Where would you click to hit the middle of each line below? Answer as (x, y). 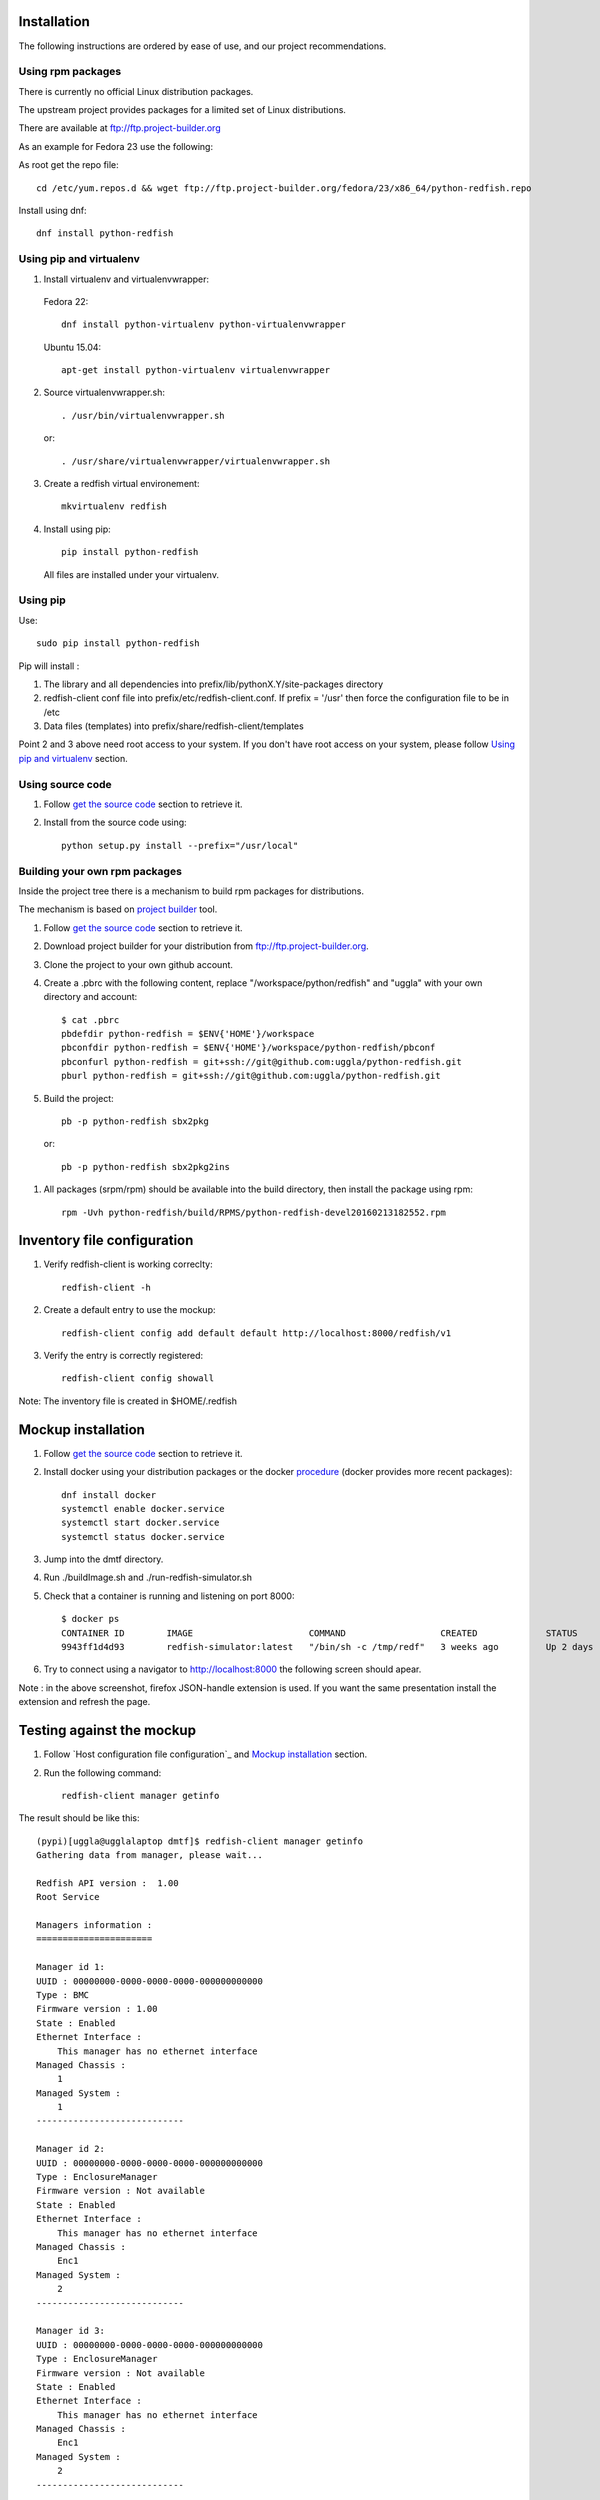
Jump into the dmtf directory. (103, 1559)
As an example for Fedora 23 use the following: (116, 146)
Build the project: (78, 1098)
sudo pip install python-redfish (118, 643)
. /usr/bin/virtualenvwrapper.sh (143, 415)
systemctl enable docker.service (143, 1508)
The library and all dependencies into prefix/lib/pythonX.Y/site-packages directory (213, 684)
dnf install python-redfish (105, 233)
